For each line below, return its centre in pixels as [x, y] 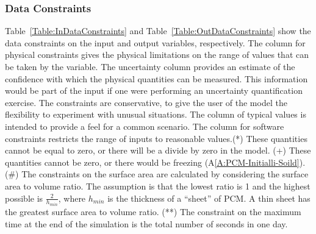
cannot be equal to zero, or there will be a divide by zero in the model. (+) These [158, 150]
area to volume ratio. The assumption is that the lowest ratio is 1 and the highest [158, 186]
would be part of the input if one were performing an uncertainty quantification [154, 90]
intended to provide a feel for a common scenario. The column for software [145, 126]
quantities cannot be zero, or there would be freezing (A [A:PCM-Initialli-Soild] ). [155, 162]
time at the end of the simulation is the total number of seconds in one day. [146, 223]
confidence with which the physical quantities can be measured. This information [156, 78]
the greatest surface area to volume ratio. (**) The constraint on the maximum [153, 211]
